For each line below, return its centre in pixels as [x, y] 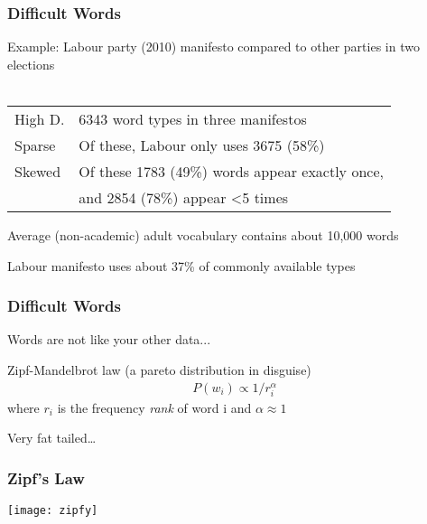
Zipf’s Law [46, 477]
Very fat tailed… [52, 438]
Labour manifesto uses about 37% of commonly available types [181, 265]
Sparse [35, 145]
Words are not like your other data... [109, 339]
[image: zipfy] [53, 511]
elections [31, 64]
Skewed [38, 171]
